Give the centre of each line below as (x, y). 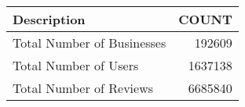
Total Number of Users (76, 65)
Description (49, 19)
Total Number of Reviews (83, 88)
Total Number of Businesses (90, 43)
